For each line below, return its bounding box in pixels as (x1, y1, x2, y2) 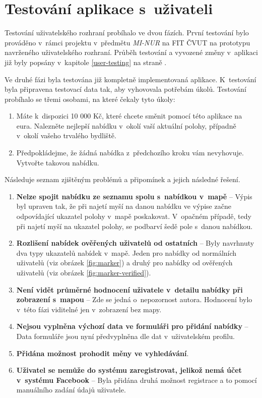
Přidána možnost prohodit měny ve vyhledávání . (16, 348, 189, 358)
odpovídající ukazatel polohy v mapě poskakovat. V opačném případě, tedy (16, 211, 251, 221)
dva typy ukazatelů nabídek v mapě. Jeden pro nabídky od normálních (16, 247, 237, 258)
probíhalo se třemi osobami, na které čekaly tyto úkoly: (5, 93, 175, 104)
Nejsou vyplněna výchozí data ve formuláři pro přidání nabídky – (16, 321, 248, 331)
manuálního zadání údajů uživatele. (16, 384, 126, 395)
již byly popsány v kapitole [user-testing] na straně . (5, 56, 167, 67)
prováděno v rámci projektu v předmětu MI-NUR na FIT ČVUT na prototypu (5, 37, 250, 47)
